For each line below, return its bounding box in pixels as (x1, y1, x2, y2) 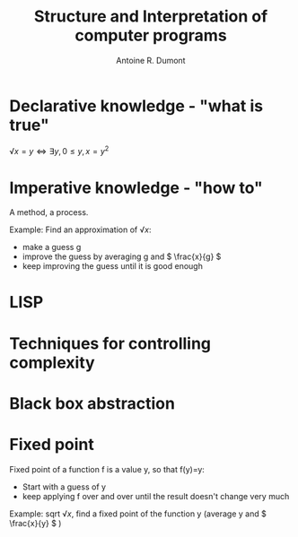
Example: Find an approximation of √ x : (9, 224, 152, 235)
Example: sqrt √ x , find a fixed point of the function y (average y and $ (9, 508, 267, 519)
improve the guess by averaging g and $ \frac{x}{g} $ (22, 251, 222, 262)
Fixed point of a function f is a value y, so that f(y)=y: (9, 463, 205, 474)
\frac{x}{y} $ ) (9, 517, 62, 528)
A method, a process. (9, 207, 89, 218)
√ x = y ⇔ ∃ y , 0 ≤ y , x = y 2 (9, 144, 110, 157)
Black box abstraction (9, 393, 175, 413)
